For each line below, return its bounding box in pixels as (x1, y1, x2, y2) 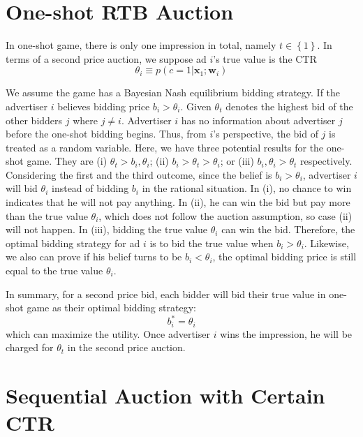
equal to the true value (6, 263, 103, 278)
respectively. (299, 154, 353, 168)
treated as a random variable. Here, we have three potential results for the (6, 140, 324, 154)
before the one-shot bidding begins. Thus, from (6, 126, 207, 141)
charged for (6, 340, 54, 355)
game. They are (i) (27, 154, 108, 168)
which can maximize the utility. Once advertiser (6, 326, 210, 341)
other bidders (6, 112, 63, 127)
